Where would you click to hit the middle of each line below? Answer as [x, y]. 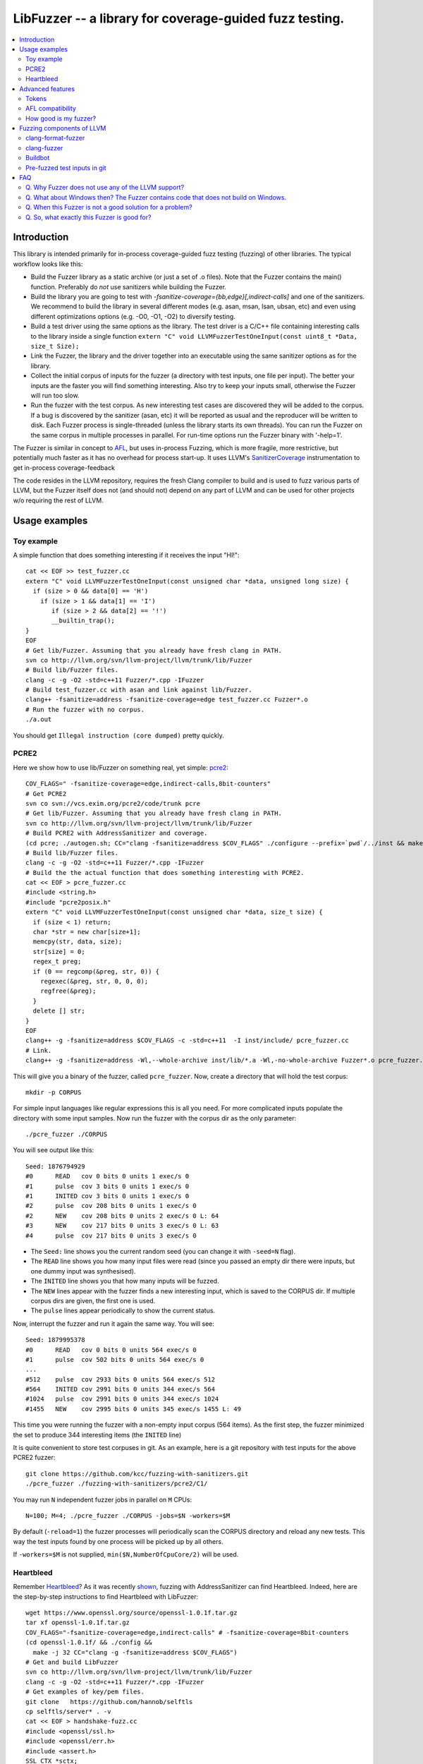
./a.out [39, 719]
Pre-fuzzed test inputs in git [66, 168]
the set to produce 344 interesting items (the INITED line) [97, 1434]
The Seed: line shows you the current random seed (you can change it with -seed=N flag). [163, 1251]
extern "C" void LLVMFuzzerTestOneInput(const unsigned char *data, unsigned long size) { [187, 581]
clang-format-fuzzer [55, 138]
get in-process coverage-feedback [64, 467]
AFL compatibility [51, 109]
